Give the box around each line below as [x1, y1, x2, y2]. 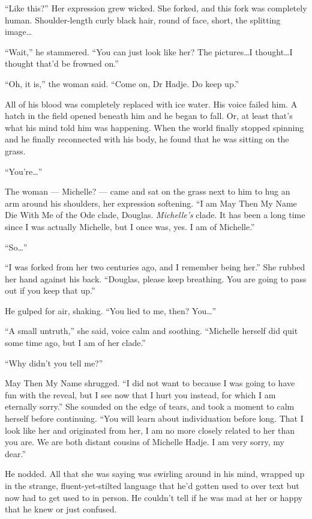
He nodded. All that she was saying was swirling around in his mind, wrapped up [5, 467, 305, 480]
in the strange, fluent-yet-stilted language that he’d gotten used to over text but [5, 479, 299, 491]
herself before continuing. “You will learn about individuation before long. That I [5, 412, 304, 425]
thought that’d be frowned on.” [5, 57, 119, 70]
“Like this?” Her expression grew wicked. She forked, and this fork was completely [5, 2, 307, 14]
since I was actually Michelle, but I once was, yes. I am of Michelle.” [5, 220, 255, 232]
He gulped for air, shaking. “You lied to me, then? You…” [5, 304, 217, 317]
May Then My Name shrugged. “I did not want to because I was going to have [5, 377, 295, 389]
